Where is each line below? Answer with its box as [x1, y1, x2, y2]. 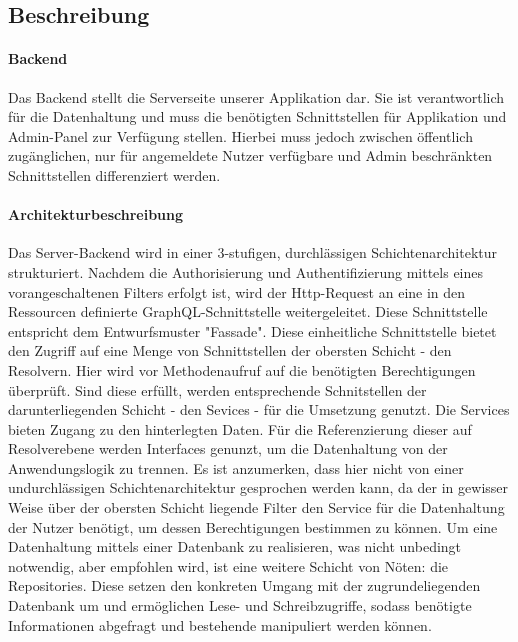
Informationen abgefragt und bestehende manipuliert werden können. [8, 614, 432, 635]
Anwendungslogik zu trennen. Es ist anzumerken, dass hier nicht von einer [8, 457, 464, 478]
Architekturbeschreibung [8, 204, 184, 225]
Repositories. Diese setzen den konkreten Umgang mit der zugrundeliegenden [8, 575, 481, 596]
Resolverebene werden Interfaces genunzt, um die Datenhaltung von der [8, 438, 448, 459]
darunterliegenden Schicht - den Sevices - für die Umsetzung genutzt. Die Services [8, 399, 510, 420]
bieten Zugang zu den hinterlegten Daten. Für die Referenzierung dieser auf [8, 418, 472, 439]
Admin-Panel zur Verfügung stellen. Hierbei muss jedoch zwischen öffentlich [8, 125, 473, 146]
